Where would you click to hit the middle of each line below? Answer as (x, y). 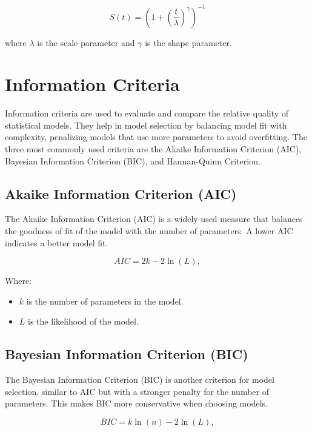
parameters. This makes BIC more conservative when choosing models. (136, 403)
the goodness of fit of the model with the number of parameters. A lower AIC (149, 230)
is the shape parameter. (188, 42)
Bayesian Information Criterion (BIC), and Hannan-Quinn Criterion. (133, 160)
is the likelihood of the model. (83, 321)
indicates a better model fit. (57, 242)
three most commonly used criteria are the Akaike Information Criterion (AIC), (153, 149)
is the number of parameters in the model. (105, 301)
